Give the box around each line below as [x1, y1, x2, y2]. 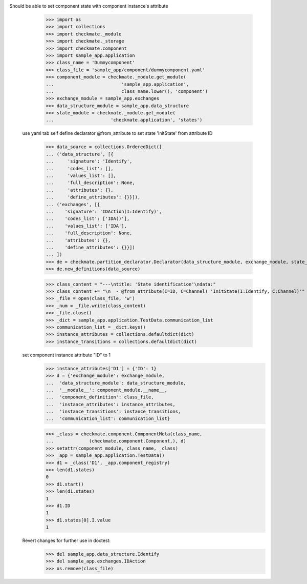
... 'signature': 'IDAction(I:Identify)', [46, 208, 162, 214]
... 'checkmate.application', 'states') [46, 117, 203, 123]
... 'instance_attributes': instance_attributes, [46, 401, 176, 407]
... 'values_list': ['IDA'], [46, 223, 127, 229]
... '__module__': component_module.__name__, [46, 387, 167, 393]
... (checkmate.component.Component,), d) [46, 438, 186, 444]
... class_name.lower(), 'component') [46, 88, 208, 94]
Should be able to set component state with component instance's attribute [9, 3, 168, 9]
